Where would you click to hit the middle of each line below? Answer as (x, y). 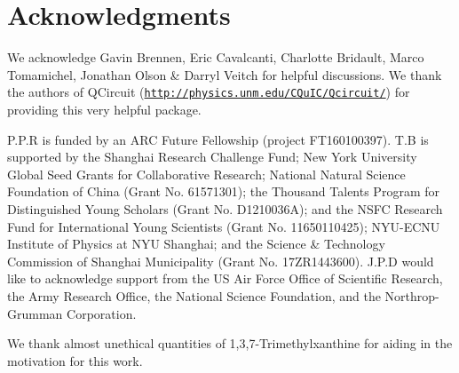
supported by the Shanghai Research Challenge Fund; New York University (212, 157)
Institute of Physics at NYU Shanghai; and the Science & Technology (196, 244)
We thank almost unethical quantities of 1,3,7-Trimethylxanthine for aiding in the (230, 343)
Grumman (35, 313)
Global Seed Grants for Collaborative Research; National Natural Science (206, 174)
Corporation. (102, 313)
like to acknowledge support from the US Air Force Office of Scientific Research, (225, 278)
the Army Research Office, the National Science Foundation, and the (194, 295)
